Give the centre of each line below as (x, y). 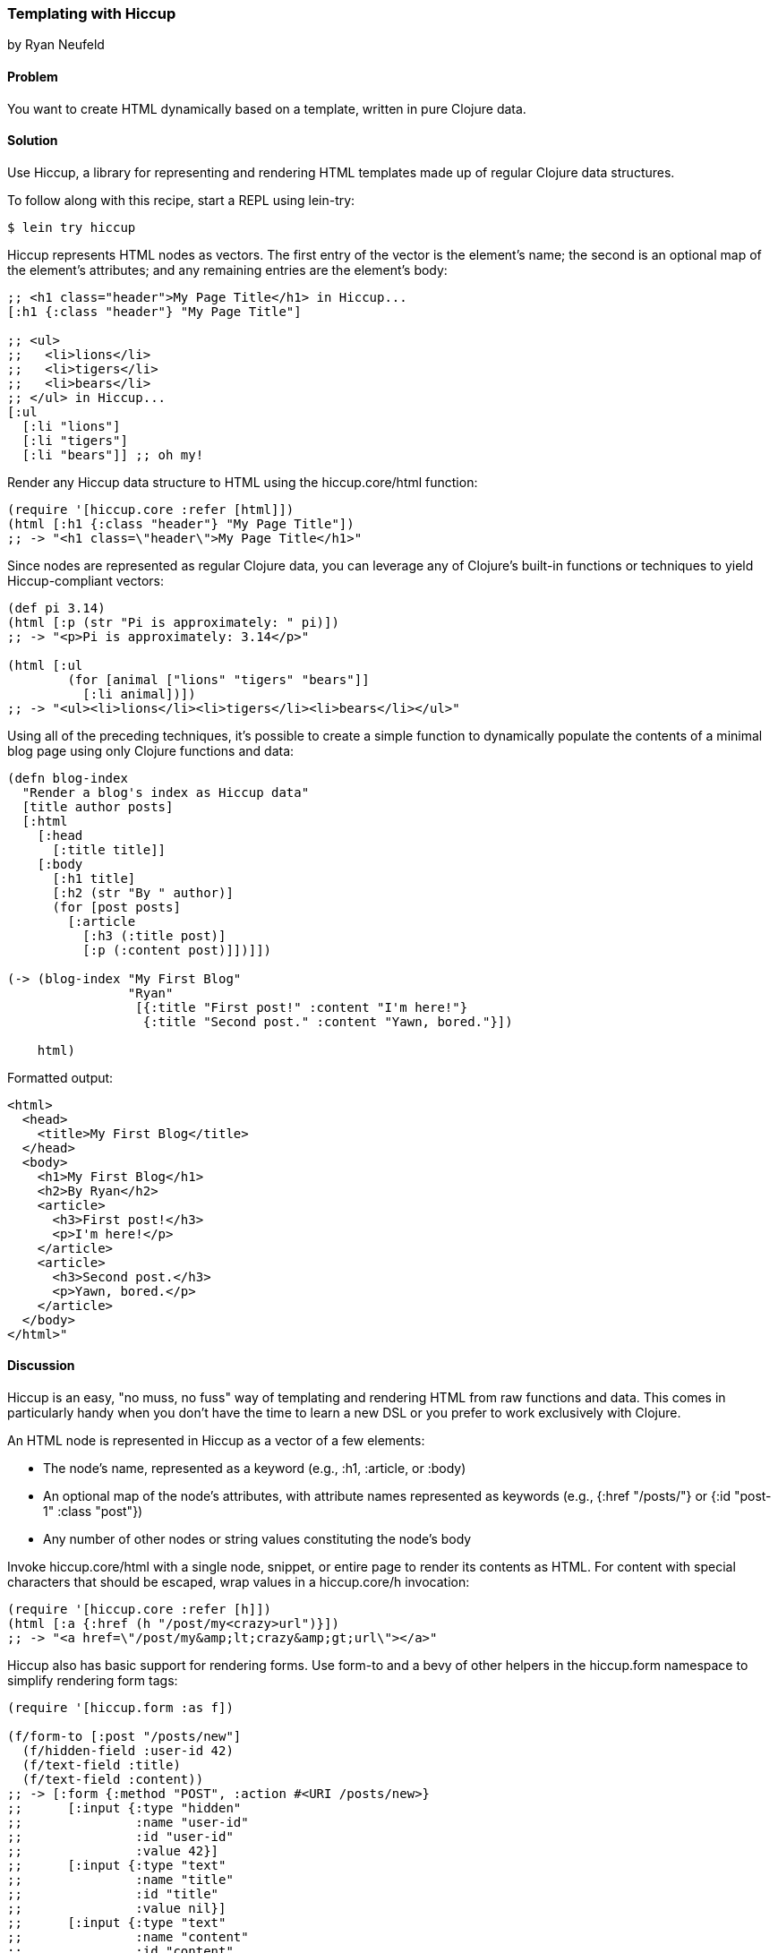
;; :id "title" (113, 1894)
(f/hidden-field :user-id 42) (128, 1751)
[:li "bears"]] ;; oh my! (113, 454)
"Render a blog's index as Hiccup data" (166, 792)
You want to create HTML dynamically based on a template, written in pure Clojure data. (267, 108)
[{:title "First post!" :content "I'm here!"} (302, 1007)
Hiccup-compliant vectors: (86, 580)
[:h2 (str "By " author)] (143, 892)
